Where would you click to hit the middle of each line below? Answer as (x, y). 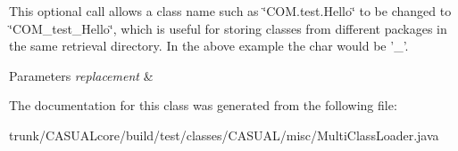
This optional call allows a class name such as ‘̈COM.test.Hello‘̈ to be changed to (230, 11)
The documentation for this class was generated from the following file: (203, 105)
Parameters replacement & (81, 75)
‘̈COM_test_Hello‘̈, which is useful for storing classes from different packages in (228, 28)
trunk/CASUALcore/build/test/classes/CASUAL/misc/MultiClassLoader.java (224, 135)
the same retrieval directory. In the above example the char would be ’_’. (209, 46)
